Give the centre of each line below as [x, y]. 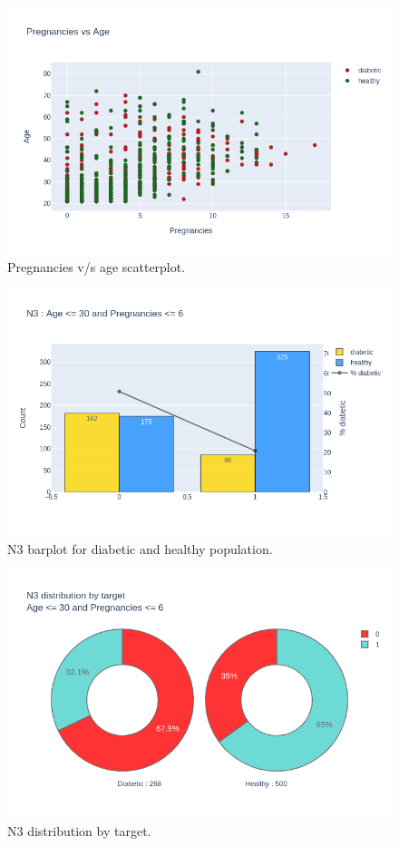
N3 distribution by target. [79, 830]
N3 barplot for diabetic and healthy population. [140, 548]
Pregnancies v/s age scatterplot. [97, 267]
